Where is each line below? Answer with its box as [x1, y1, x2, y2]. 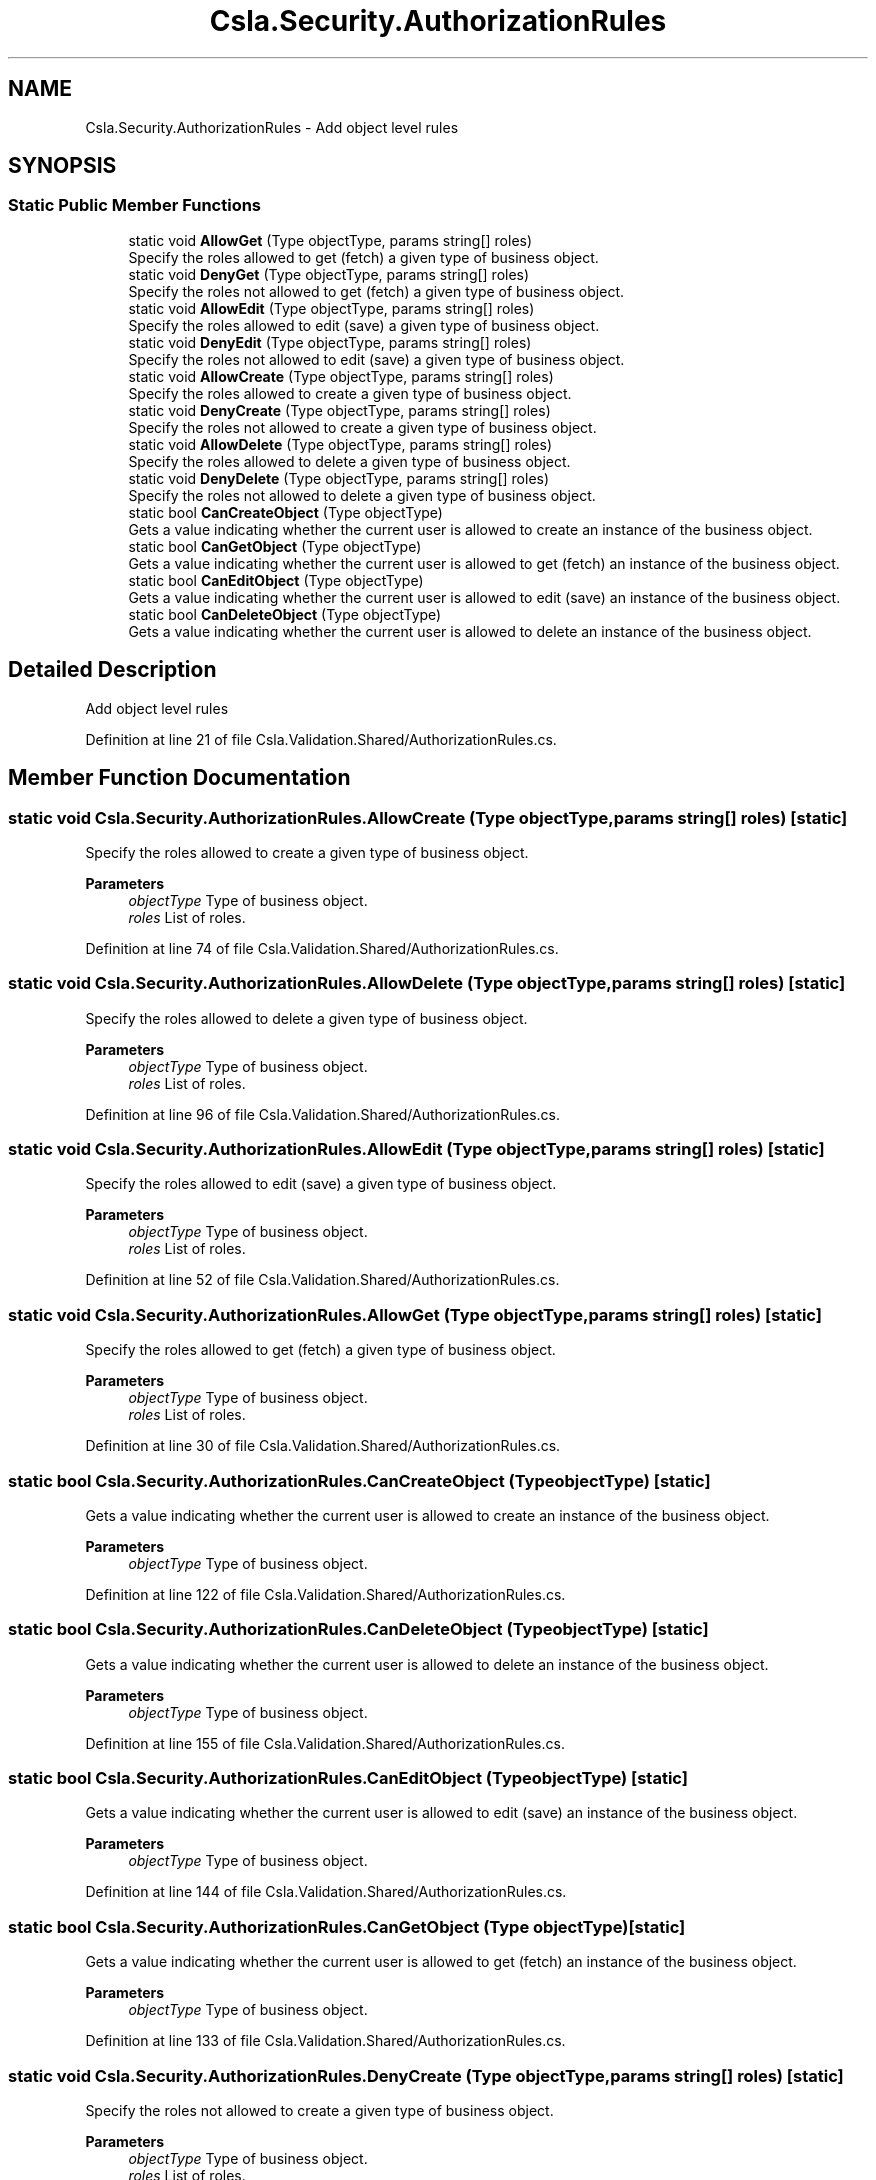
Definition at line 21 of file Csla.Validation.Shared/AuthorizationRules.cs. [85, 730, 557, 748]
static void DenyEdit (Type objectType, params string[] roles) [128, 333, 532, 351]
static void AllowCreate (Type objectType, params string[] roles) [128, 367, 554, 385]
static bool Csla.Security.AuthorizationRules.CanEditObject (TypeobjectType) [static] [8, 1768, 688, 1788]
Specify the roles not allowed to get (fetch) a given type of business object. [128, 282, 625, 300]
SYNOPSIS [8, 153, 117, 179]
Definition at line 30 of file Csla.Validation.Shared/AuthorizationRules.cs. [85, 1437, 561, 1455]
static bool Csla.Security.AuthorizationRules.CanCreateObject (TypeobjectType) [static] [8, 1470, 711, 1491]
